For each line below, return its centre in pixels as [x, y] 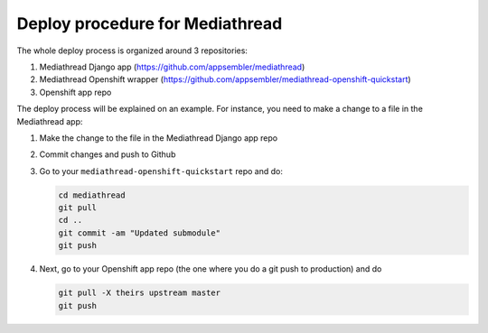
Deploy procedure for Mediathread [150, 23]
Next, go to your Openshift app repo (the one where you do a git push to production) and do [211, 269]
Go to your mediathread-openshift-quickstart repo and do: [161, 171]
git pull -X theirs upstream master [140, 293]
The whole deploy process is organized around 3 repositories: [132, 51]
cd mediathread [92, 195]
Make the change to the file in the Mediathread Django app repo [159, 138]
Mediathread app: [50, 121]
